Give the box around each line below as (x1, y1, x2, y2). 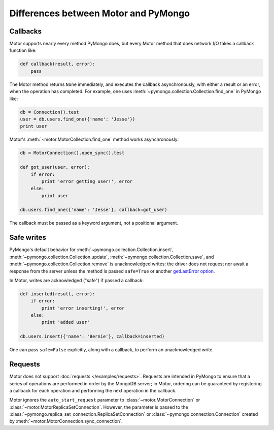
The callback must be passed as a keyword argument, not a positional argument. (9, 220, 179, 226)
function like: (9, 47, 37, 53)
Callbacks (9, 27, 42, 36)
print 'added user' (41, 319, 90, 325)
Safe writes (9, 233, 47, 242)
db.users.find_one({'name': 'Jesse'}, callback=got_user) (20, 207, 167, 213)
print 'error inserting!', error (41, 305, 125, 311)
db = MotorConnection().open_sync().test (20, 150, 125, 156)
